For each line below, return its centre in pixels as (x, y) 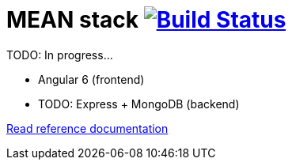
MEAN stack (73, 20)
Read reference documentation (87, 128)
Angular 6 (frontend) (91, 79)
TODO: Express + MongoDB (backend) (139, 104)
